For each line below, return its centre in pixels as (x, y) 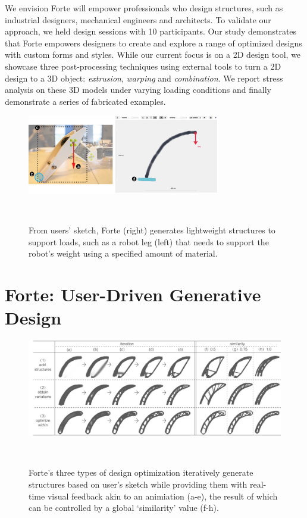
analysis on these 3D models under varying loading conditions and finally (138, 90)
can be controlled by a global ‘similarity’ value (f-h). (124, 508)
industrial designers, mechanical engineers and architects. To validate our (138, 19)
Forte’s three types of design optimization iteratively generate (141, 472)
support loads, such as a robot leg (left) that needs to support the (149, 241)
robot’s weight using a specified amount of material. (123, 253)
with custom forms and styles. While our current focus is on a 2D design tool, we (153, 54)
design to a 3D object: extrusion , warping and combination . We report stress (144, 78)
